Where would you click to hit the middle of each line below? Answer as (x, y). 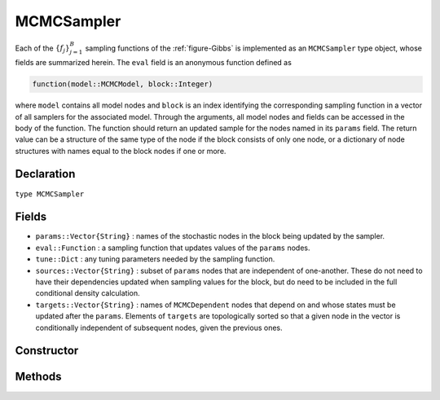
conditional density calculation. (88, 293)
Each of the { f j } (42, 49)
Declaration (45, 174)
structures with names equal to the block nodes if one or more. (121, 151)
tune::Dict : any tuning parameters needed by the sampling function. (155, 259)
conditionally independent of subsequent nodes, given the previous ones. (159, 327)
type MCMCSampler (50, 194)
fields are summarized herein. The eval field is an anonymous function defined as (154, 63)
